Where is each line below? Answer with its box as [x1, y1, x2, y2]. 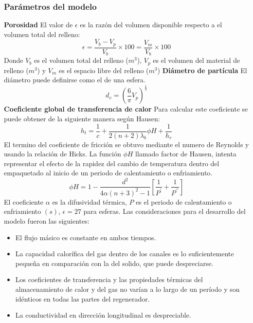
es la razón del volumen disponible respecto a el [80, 19, 222, 30]
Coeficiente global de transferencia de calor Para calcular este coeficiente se [4, 104, 248, 114]
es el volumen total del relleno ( [34, 55, 128, 65]
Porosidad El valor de [4, 19, 73, 30]
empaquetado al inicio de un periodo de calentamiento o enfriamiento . [4, 168, 213, 178]
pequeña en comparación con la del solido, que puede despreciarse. [15, 258, 214, 268]
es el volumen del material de [153, 55, 240, 65]
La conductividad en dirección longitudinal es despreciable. [15, 310, 191, 320]
